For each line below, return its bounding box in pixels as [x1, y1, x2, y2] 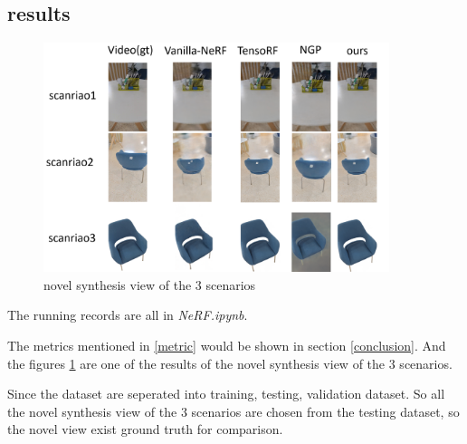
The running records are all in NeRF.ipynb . [7, 305, 248, 324]
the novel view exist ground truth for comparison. [7, 420, 283, 439]
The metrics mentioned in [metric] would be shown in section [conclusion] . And [7, 336, 446, 354]
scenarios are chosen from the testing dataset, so [191, 401, 460, 420]
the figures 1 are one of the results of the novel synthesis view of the [7, 353, 386, 372]
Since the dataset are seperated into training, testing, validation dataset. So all [7, 384, 445, 403]
